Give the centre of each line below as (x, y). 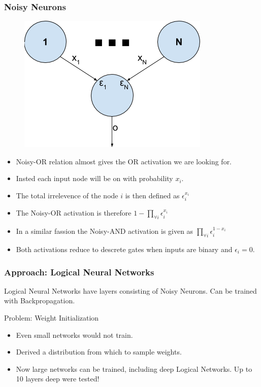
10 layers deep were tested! (58, 379)
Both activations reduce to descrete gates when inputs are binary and (124, 249)
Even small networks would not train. (74, 335)
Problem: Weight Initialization (52, 318)
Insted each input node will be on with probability (94, 178)
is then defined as (152, 195)
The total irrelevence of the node (67, 195)
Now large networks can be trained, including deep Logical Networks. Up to (134, 368)
